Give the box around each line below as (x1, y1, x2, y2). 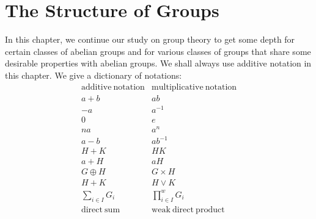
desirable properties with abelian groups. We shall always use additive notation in (5, 57, 312, 70)
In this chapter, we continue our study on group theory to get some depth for (5, 33, 295, 46)
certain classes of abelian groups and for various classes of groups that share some (5, 45, 311, 57)
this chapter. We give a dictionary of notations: (5, 68, 182, 81)
